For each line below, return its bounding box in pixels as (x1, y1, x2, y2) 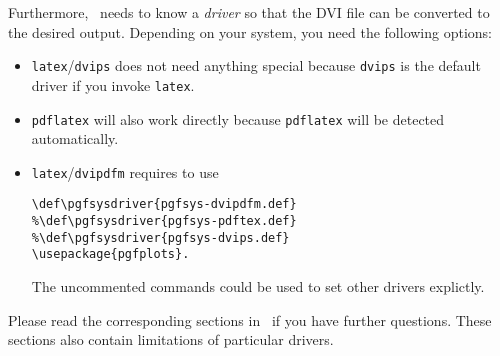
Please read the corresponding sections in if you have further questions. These (8, 309, 492, 330)
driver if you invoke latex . (31, 74, 195, 95)
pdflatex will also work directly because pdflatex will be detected (31, 108, 445, 129)
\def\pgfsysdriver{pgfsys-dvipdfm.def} (31, 197, 297, 212)
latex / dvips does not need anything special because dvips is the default (31, 55, 481, 76)
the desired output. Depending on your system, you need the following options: (8, 21, 493, 42)
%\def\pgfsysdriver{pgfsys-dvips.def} (31, 230, 290, 245)
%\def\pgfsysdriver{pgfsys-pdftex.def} (31, 214, 297, 229)
